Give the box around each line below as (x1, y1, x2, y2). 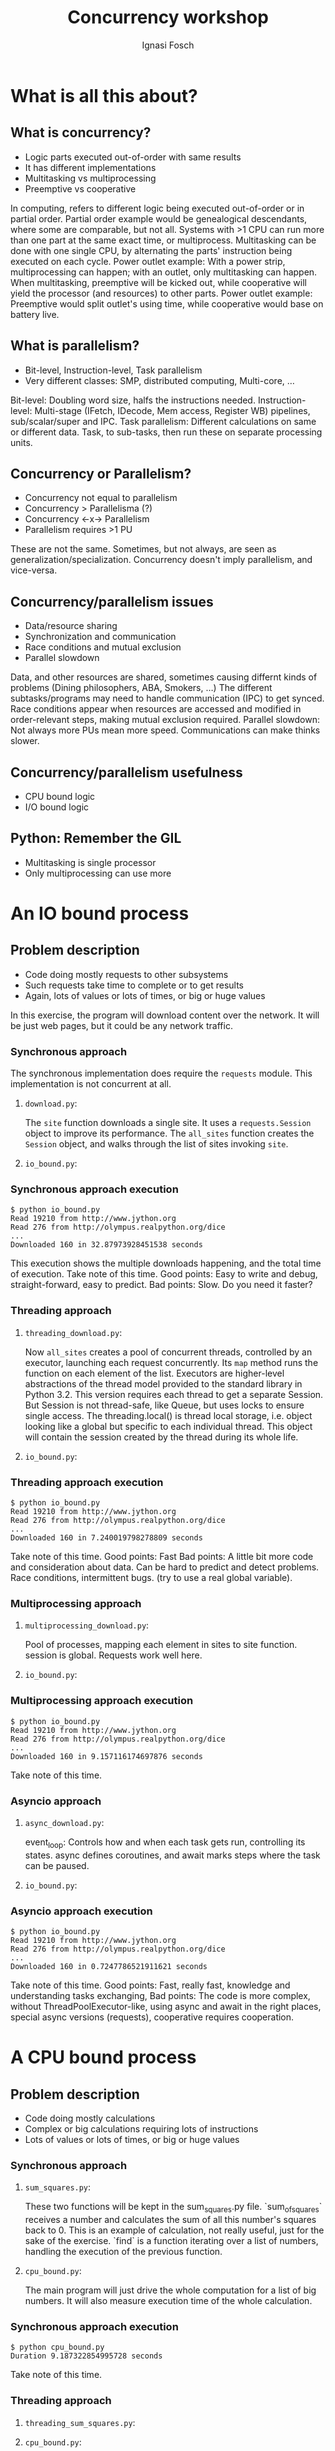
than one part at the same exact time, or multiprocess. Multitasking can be (10, 234, 317, 246)
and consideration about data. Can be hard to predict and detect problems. (10, 1561, 320, 1573)
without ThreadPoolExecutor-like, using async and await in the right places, (10, 2000, 322, 2012)
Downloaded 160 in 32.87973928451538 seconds (10, 1240, 203, 1250)
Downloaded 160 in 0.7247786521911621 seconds (10, 1961, 208, 1971)
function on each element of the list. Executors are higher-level (24, 1367, 285, 1379)
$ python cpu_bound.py (10, 2342, 105, 2353)
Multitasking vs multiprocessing (24, 172, 157, 184)
